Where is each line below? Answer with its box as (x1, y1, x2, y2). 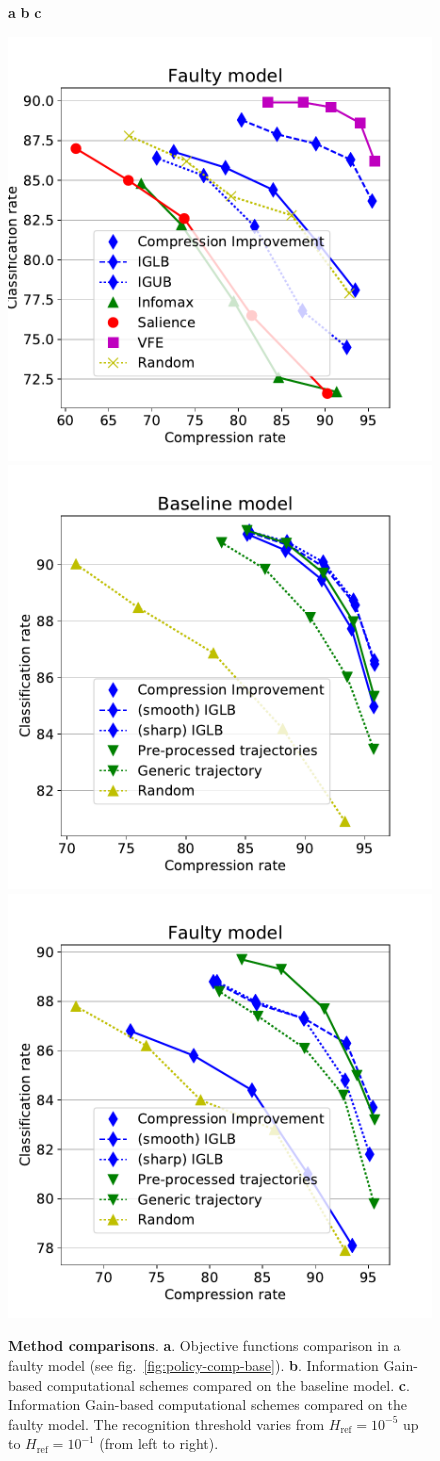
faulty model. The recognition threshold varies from (8, 1413, 325, 1434)
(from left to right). (99, 1433, 219, 1454)
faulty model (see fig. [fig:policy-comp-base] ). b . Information (8, 1354, 379, 1375)
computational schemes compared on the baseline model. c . (46, 1374, 410, 1395)
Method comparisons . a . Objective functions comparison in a (8, 1335, 401, 1356)
